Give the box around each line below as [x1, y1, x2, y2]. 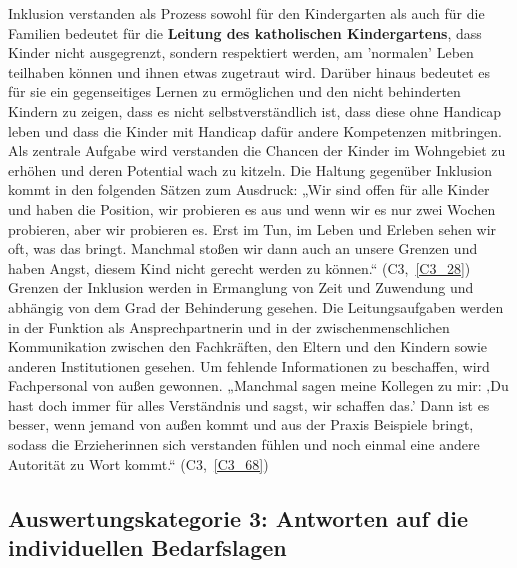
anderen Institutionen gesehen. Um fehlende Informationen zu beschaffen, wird [8, 355, 490, 376]
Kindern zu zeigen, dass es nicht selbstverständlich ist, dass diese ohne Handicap [8, 100, 502, 121]
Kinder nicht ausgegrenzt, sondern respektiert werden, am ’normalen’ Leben [8, 42, 474, 63]
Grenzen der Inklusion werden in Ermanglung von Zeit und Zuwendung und [8, 277, 474, 298]
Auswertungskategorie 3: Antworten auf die [8, 502, 469, 533]
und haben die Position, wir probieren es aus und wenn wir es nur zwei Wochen [8, 198, 496, 219]
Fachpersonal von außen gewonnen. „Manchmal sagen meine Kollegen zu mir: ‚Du [8, 375, 509, 396]
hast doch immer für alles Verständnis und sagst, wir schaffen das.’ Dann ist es [8, 394, 490, 415]
